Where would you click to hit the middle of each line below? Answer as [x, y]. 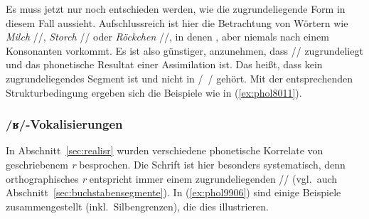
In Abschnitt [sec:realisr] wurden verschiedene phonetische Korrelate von [165, 150]
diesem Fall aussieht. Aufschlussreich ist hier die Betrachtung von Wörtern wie [177, 22]
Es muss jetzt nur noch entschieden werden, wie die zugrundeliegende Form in [176, 9]
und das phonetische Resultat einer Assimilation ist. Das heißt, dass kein [164, 64]
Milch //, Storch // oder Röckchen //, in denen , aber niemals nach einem [167, 37]
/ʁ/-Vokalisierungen [64, 124]
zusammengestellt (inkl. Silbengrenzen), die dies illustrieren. [137, 206]
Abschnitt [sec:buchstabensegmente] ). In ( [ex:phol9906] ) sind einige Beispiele [173, 192]
